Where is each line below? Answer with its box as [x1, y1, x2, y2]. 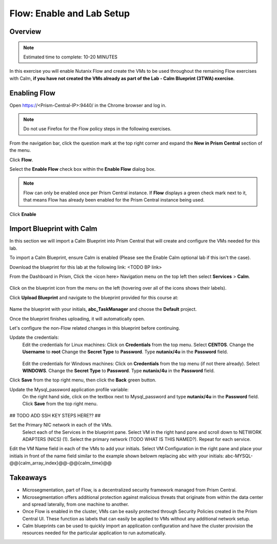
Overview [9, 27, 42, 36]
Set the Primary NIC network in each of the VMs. [9, 422, 113, 428]
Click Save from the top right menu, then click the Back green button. [9, 377, 156, 383]
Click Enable [9, 211, 36, 217]
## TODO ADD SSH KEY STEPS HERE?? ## [9, 412, 101, 418]
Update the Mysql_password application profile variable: [9, 386, 129, 392]
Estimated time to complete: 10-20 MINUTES [23, 54, 118, 60]
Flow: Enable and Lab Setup [9, 8, 130, 19]
